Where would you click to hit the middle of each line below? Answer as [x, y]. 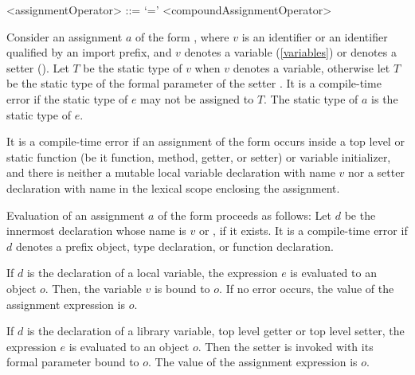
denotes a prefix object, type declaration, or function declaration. [174, 246]
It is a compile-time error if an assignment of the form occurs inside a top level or [206, 141]
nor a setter [376, 172]
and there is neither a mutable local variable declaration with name [171, 172]
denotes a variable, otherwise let [311, 67]
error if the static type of [67, 98]
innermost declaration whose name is [96, 230]
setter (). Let [38, 67]
